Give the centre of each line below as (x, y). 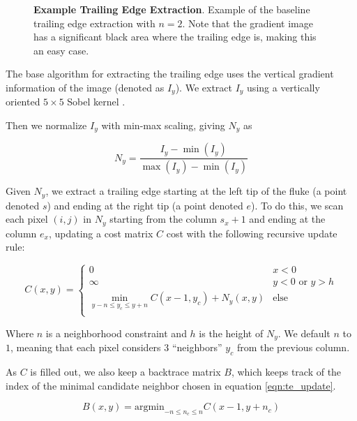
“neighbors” (197, 347)
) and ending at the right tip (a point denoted (145, 205)
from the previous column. (293, 347)
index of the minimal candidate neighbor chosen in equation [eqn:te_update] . (171, 385)
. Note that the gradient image (248, 23)
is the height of (231, 333)
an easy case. (61, 50)
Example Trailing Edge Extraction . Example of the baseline (172, 9)
